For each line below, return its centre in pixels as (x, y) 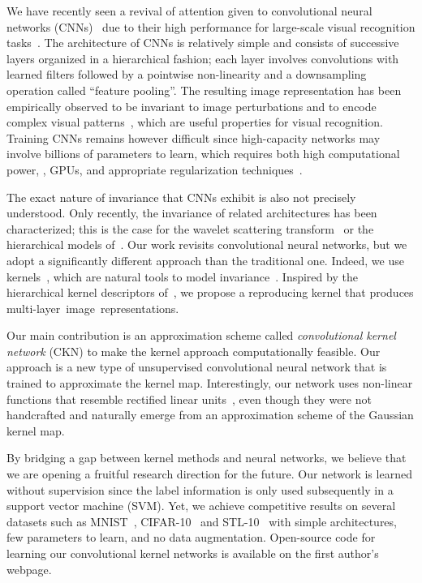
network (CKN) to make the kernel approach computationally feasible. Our (194, 351)
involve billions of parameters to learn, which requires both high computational (203, 154)
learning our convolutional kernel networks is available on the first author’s (193, 553)
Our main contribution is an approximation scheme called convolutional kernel (201, 335)
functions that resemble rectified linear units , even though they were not (189, 399)
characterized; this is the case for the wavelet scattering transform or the (190, 228)
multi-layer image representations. (93, 308)
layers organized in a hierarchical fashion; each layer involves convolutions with (203, 58)
